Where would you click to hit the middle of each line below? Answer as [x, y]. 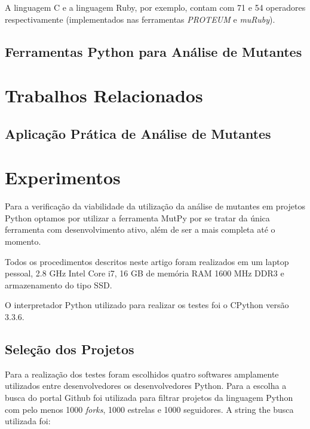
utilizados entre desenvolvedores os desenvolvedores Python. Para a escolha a [146, 386]
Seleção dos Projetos [70, 349]
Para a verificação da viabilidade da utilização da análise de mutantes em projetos [155, 206]
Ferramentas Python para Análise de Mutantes [154, 51]
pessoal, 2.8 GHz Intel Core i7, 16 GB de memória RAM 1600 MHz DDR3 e [145, 273]
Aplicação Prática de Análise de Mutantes [138, 133]
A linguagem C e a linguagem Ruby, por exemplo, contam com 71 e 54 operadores [155, 7]
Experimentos [63, 177]
